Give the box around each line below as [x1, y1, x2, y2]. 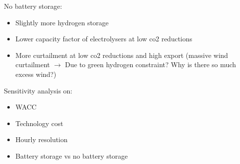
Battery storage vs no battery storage [15, 150, 128, 161]
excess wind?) [15, 69, 57, 79]
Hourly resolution [15, 134, 68, 145]
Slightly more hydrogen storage [15, 17, 109, 27]
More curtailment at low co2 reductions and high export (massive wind [15, 50, 228, 60]
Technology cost [15, 118, 63, 128]
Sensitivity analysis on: [4, 85, 73, 95]
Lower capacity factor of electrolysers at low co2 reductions [15, 34, 193, 44]
